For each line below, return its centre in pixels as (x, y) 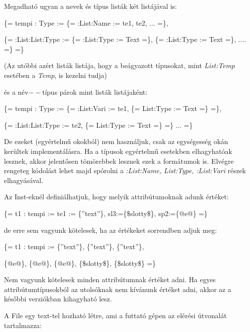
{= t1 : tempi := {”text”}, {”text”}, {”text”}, (74, 246)
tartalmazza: (23, 325)
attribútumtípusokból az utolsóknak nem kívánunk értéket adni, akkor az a (118, 289)
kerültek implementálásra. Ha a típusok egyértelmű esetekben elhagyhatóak (118, 151)
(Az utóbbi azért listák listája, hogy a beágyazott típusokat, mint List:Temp (120, 65)
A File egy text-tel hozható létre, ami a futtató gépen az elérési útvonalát (115, 315)
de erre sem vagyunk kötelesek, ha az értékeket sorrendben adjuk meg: (110, 230)
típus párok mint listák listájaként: (95, 92)
